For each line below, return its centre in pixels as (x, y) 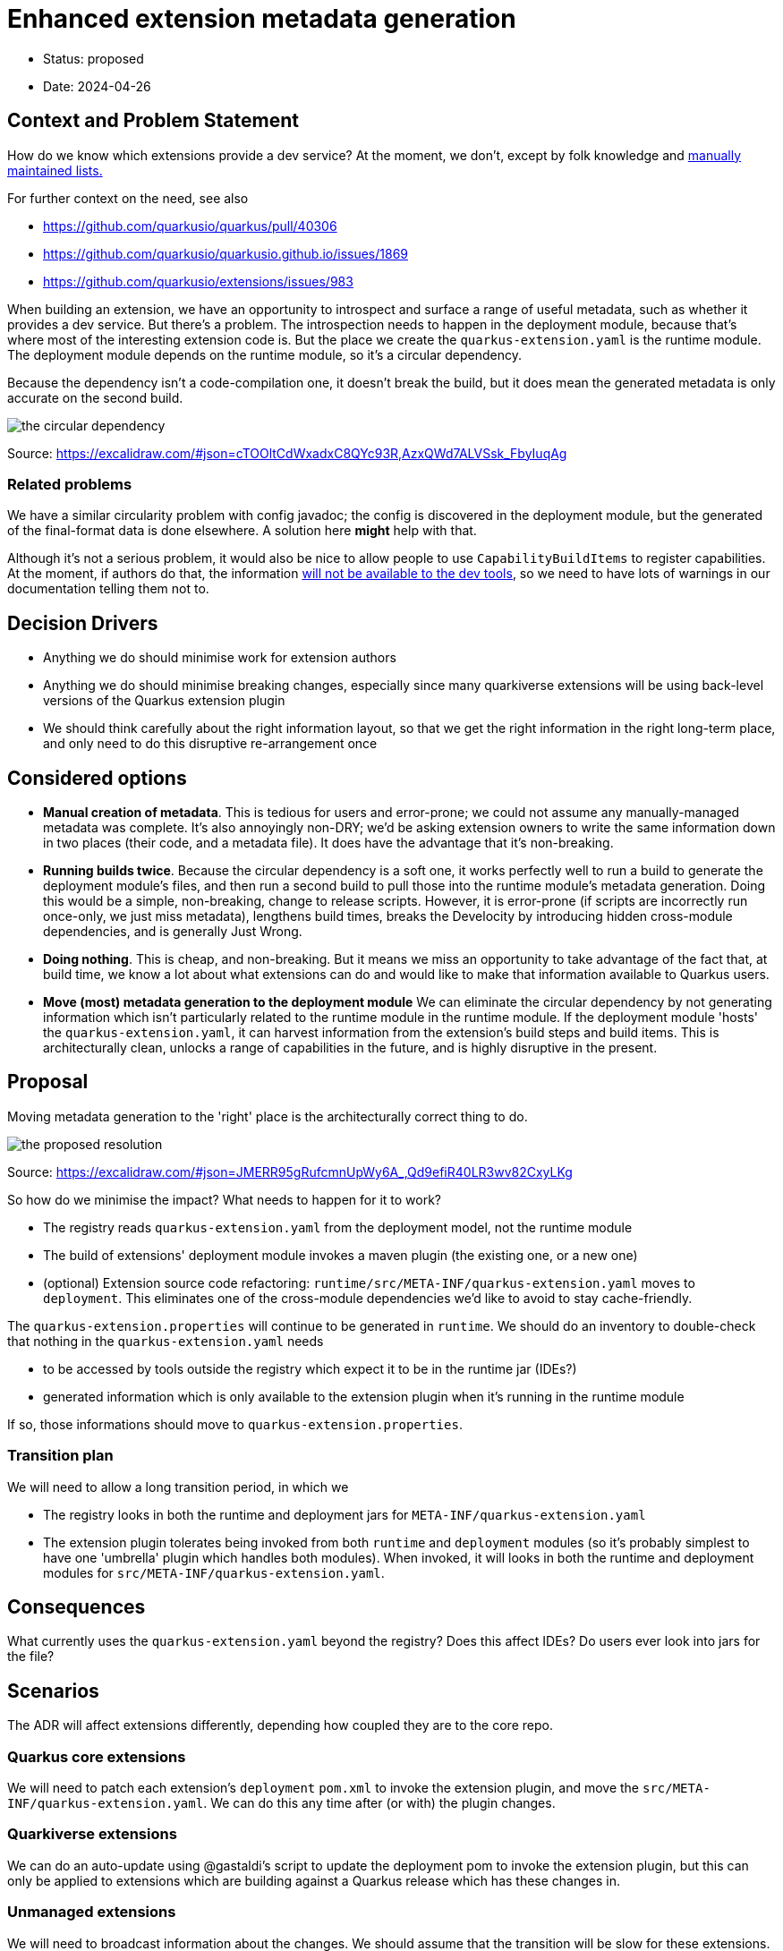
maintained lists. (55, 170)
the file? (31, 1657)
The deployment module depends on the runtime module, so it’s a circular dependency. (265, 354)
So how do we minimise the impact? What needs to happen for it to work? (225, 1199)
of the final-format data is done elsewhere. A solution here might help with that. (242, 531)
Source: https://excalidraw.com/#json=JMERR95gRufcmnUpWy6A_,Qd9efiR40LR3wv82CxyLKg (290, 1171)
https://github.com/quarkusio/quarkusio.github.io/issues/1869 (226, 253)
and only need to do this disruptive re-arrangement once (210, 744)
